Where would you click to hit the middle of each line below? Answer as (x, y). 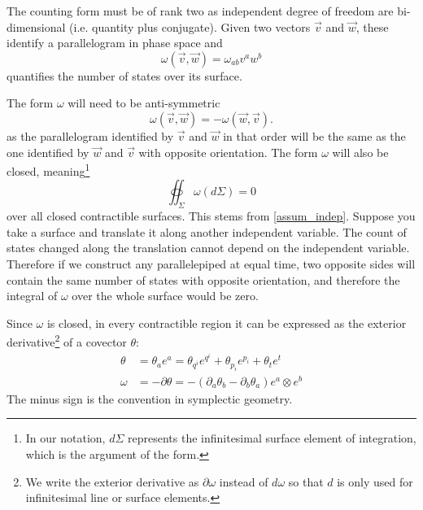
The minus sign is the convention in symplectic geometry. (150, 398)
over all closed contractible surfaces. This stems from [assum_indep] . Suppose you (211, 216)
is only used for (375, 481)
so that (306, 481)
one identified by (48, 152)
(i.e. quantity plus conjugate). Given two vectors (190, 26)
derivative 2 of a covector (67, 341)
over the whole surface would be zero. (165, 296)
